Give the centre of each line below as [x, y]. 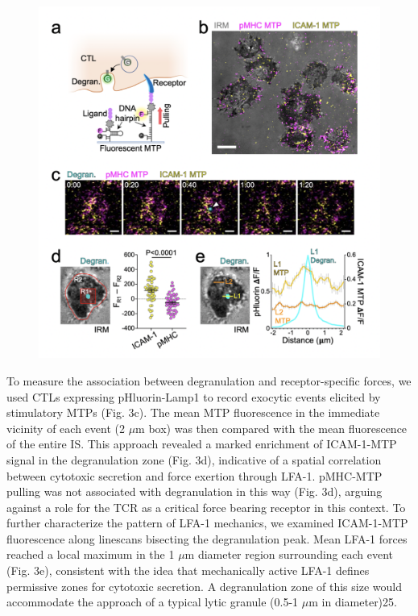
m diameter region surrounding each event [289, 554]
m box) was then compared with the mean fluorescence [271, 428]
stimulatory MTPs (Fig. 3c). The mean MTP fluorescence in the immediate [193, 412]
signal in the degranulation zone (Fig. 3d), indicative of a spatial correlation [194, 459]
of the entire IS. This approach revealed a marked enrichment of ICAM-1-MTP [202, 444]
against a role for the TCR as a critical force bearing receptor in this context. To [206, 507]
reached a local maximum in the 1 [91, 554]
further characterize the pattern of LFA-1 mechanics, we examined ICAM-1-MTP [207, 523]
